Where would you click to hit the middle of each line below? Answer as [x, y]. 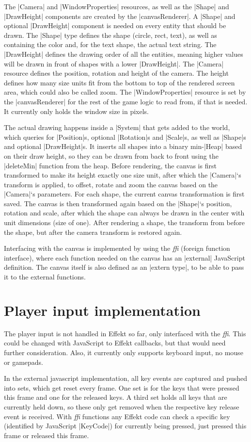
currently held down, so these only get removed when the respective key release [122, 406]
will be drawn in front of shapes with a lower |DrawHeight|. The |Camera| [114, 63]
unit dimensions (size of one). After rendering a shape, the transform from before [124, 222]
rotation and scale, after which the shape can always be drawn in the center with [124, 213]
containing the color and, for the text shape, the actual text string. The [110, 44]
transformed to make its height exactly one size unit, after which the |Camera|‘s [123, 175]
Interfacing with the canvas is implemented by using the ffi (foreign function [117, 248]
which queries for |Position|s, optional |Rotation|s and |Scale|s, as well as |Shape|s [125, 137]
